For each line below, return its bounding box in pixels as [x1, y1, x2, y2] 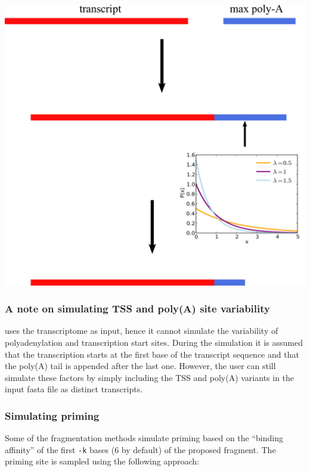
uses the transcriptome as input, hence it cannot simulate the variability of [5, 324, 278, 337]
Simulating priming [5, 408, 100, 423]
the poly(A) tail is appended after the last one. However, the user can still [5, 360, 276, 372]
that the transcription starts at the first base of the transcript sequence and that [5, 348, 299, 360]
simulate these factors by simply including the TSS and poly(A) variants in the [5, 371, 294, 383]
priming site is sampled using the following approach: [5, 455, 199, 467]
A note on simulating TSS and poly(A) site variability [5, 301, 270, 316]
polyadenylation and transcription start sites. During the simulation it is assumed [5, 336, 303, 348]
